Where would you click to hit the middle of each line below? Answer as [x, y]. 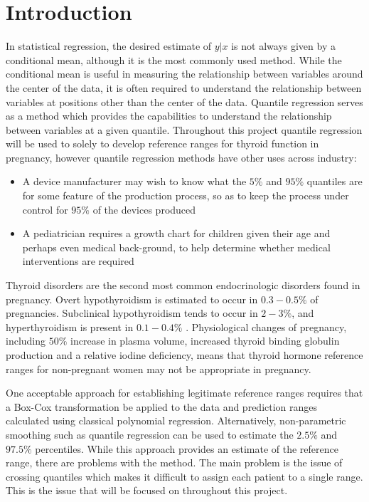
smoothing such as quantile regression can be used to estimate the [150, 434]
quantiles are [335, 181]
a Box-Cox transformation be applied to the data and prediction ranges [162, 406]
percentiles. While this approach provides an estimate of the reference [187, 448]
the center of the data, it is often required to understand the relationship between [184, 87]
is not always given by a [283, 46]
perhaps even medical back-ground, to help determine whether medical [176, 247]
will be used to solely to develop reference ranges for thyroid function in [162, 143]
